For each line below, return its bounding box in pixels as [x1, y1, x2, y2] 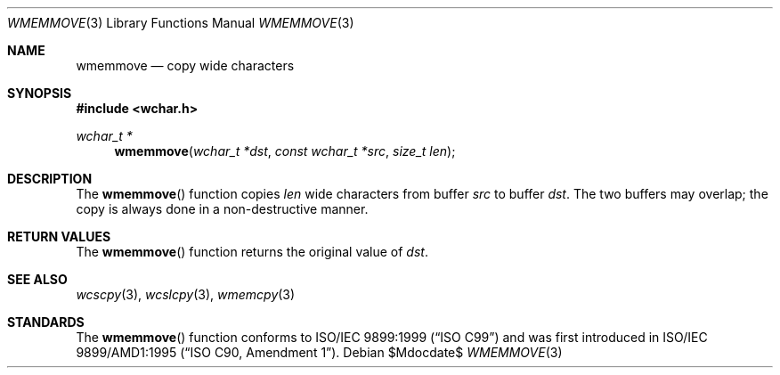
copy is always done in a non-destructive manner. [76, 201, 369, 216]
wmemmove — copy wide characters [76, 58, 295, 73]
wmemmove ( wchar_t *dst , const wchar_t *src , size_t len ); [114, 143, 456, 159]
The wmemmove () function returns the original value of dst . [76, 244, 428, 259]
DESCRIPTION [7, 171, 93, 186]
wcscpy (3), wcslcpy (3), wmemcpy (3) [76, 287, 296, 302]
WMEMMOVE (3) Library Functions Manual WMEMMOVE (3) [7, 15, 354, 30]
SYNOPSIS [7, 86, 72, 101]
